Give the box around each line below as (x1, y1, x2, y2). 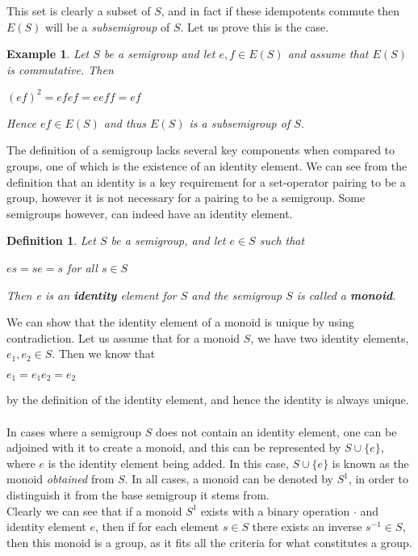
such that (259, 232, 305, 249)
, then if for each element (94, 518, 219, 535)
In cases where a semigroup (6, 423, 142, 440)
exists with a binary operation (201, 502, 350, 519)
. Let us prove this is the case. (180, 18, 329, 35)
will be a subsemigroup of (45, 18, 170, 35)
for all (67, 259, 98, 276)
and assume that (287, 45, 369, 62)
